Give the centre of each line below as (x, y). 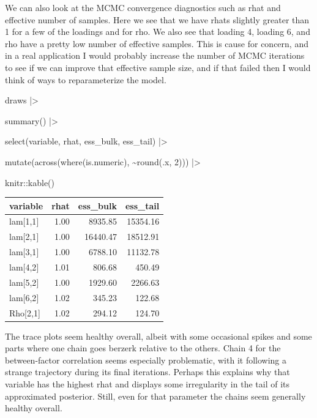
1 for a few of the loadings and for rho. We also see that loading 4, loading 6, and (158, 32)
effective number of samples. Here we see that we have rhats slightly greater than (157, 19)
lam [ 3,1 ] (24, 252)
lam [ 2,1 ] (24, 237)
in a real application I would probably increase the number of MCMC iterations (155, 55)
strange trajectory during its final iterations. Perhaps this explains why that (147, 372)
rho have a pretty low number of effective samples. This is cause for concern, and (157, 43)
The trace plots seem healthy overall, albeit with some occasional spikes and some (158, 336)
